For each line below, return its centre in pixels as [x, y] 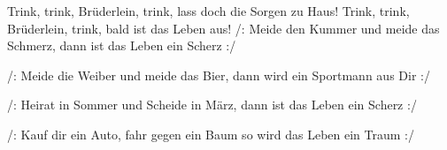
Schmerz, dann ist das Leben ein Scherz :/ [122, 45]
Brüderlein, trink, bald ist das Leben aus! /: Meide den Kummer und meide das [223, 28]
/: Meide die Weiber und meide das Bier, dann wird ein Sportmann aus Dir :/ [219, 75]
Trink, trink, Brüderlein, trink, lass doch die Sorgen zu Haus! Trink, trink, [208, 11]
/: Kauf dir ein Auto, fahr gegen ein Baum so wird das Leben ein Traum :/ [211, 134]
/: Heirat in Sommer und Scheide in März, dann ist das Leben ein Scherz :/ [212, 105]
